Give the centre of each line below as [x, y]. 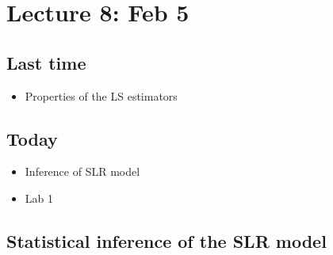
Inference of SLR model [82, 171]
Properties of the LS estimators [101, 95]
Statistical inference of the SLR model [166, 240]
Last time [46, 62]
